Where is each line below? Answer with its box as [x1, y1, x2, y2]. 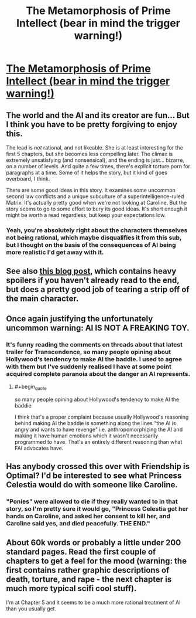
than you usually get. [6, 605, 57, 612]
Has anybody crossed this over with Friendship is [6, 461, 190, 471]
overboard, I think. [6, 175, 50, 182]
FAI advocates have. [14, 444, 64, 451]
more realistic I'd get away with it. [6, 248, 104, 256]
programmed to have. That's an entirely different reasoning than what [14, 438, 183, 445]
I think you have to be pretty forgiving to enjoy [6, 119, 177, 130]
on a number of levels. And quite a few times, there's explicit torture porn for [6, 163, 191, 169]
